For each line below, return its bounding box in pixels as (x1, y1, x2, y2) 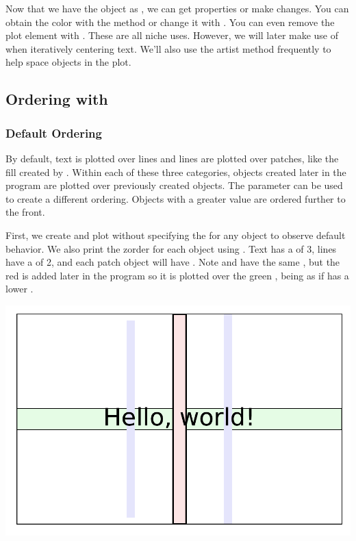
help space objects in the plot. (5, 55, 131, 69)
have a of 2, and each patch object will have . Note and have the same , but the (5, 255, 340, 269)
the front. (5, 205, 45, 219)
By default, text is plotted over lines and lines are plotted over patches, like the (5, 151, 339, 165)
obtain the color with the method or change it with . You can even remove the (5, 14, 335, 29)
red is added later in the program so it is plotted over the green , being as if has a (5, 268, 349, 282)
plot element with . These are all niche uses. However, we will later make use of (5, 28, 339, 42)
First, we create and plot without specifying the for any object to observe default (5, 227, 346, 242)
